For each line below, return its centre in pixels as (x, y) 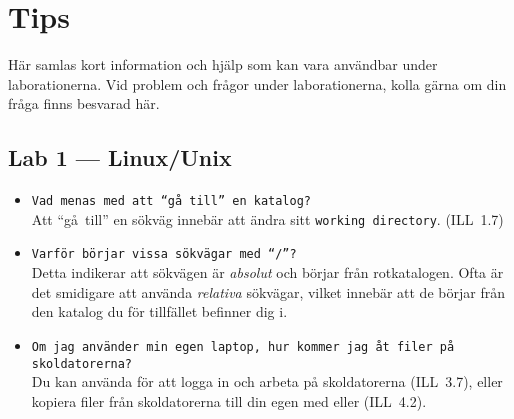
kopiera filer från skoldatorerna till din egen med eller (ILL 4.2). (229, 400)
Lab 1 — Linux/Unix (120, 157)
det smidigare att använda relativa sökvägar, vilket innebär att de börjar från (268, 291)
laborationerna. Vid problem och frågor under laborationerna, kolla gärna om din (257, 83)
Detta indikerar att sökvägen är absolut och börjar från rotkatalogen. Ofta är (267, 272)
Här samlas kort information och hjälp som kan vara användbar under (223, 64)
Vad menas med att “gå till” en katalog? (171, 201)
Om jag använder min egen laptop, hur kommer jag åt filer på (243, 346)
